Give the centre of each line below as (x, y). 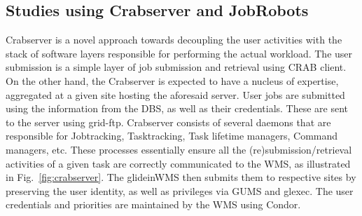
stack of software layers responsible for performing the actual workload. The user (179, 53)
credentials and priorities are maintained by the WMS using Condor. (153, 204)
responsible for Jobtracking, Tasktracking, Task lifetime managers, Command (172, 136)
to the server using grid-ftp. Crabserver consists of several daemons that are (168, 122)
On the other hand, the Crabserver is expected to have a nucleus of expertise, (172, 80)
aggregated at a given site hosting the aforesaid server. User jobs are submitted (175, 94)
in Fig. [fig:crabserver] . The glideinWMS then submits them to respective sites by (181, 177)
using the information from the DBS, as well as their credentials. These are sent (177, 108)
